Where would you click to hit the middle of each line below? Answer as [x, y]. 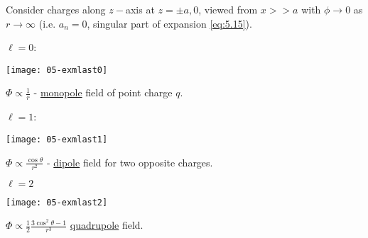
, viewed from [228, 9]
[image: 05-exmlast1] [57, 139]
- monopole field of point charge [103, 92]
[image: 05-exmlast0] [57, 70]
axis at [140, 9]
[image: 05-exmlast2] [57, 202]
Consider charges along [56, 9]
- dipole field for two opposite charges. [130, 162]
